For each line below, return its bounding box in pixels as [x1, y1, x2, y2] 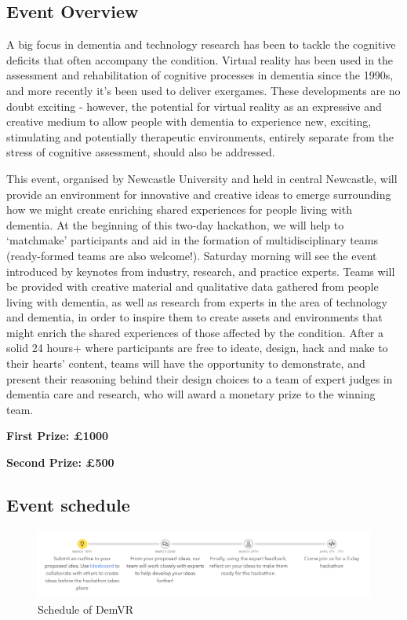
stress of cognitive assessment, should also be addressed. [6, 144, 275, 160]
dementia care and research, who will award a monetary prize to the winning [6, 386, 376, 402]
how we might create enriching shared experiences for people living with [6, 201, 352, 218]
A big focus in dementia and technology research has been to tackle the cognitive [6, 36, 396, 53]
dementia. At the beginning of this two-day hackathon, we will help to [6, 216, 344, 233]
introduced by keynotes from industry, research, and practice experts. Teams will [6, 262, 395, 279]
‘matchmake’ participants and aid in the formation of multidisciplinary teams [6, 232, 379, 248]
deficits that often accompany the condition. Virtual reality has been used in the [6, 51, 394, 68]
